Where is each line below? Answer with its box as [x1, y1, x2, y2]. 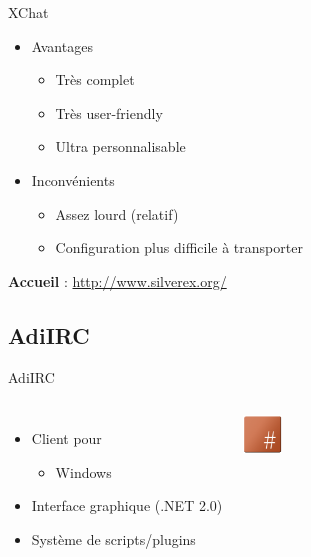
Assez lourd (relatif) [55, 203, 179, 224]
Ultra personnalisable [55, 136, 186, 157]
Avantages [31, 35, 93, 56]
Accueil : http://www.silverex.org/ [8, 270, 227, 291]
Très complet [55, 69, 135, 90]
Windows [55, 461, 112, 482]
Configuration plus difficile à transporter [55, 237, 303, 258]
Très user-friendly [55, 102, 163, 123]
